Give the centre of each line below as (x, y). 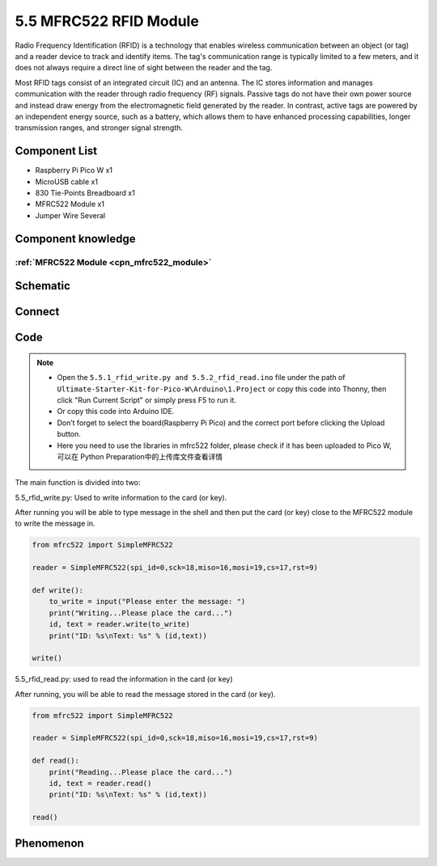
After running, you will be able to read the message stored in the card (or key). (145, 694)
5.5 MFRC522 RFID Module (107, 21)
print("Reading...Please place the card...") (141, 772)
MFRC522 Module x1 (70, 204)
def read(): (56, 761)
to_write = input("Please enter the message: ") (147, 602)
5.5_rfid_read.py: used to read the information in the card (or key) (124, 679)
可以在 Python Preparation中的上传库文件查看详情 (140, 456)
